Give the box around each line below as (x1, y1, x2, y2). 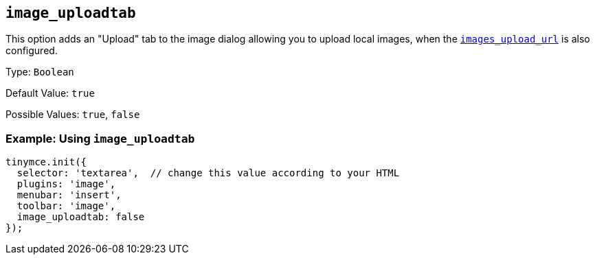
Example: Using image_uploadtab (5, 131, 195, 145)
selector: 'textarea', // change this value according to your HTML (16, 167, 400, 179)
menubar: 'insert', (16, 189, 122, 201)
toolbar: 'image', (16, 200, 116, 212)
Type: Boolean (5, 66, 74, 78)
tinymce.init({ (5, 156, 87, 168)
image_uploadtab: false (16, 211, 145, 223)
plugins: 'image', (16, 178, 116, 190)
